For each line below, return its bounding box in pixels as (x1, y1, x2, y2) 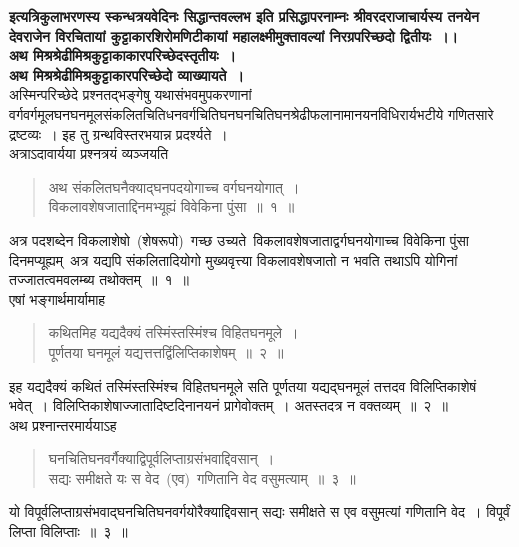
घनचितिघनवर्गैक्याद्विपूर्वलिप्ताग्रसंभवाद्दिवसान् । (48, 448, 275, 469)
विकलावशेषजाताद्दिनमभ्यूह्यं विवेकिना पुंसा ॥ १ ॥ (48, 196, 295, 217)
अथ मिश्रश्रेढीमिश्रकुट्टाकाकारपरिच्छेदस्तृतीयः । (9, 45, 237, 66)
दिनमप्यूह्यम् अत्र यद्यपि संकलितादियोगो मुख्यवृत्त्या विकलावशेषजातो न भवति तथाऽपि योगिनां (9, 249, 458, 270)
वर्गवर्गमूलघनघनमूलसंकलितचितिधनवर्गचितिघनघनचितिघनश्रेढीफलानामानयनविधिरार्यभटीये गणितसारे (9, 103, 494, 124)
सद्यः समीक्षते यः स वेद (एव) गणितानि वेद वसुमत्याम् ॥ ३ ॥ (48, 467, 356, 488)
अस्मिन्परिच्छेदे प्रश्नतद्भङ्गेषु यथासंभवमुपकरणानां (9, 84, 252, 105)
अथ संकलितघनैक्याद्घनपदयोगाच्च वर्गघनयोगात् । (48, 176, 300, 197)
